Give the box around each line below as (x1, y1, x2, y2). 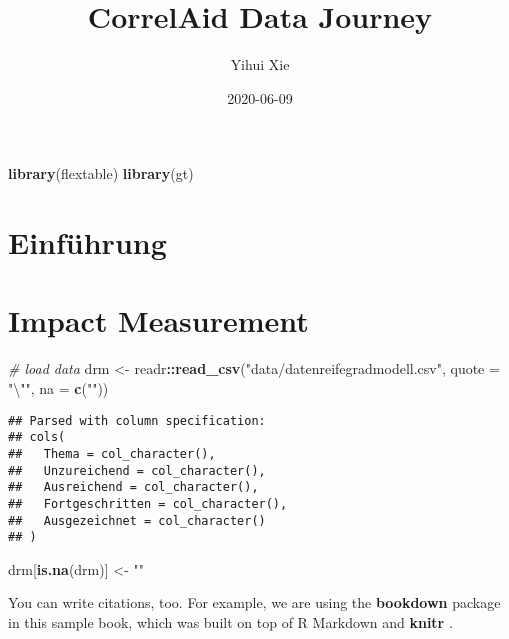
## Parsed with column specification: (8, 413, 266, 428)
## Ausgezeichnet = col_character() (8, 513, 266, 528)
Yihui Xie (230, 54, 290, 75)
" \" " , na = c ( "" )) (8, 378, 109, 398)
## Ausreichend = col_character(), (8, 480, 259, 495)
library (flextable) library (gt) (8, 163, 194, 184)
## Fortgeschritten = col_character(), (8, 496, 288, 511)
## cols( (8, 430, 66, 445)
